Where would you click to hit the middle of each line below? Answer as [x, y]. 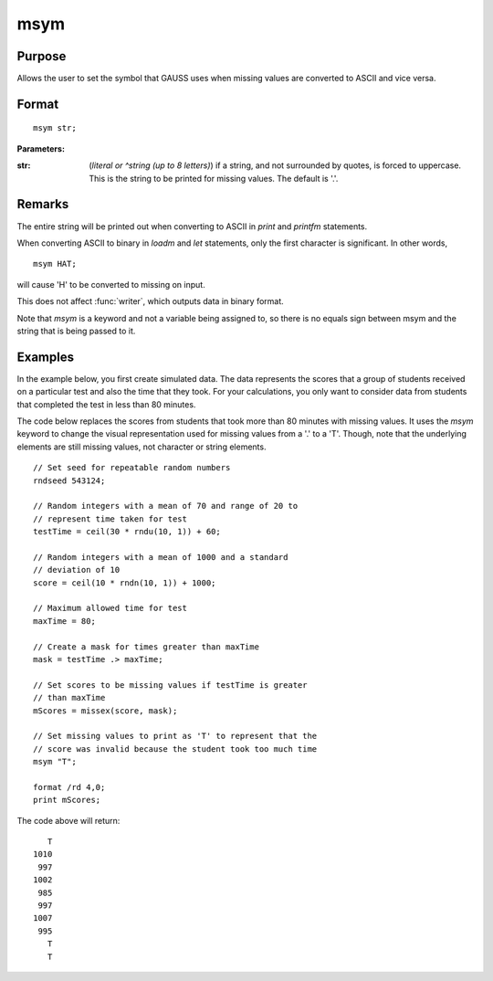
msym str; [55, 128]
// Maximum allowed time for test [110, 608]
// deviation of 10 [77, 570]
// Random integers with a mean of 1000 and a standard [161, 557]
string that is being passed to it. [76, 331]
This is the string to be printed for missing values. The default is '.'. [214, 178]
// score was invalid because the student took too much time [175, 749]
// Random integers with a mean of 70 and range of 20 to [166, 506]
